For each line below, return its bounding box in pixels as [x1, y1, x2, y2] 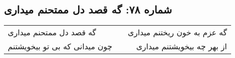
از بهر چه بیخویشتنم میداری [136, 41, 227, 52]
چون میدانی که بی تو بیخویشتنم [8, 41, 113, 52]
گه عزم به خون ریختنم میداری [128, 27, 227, 38]
